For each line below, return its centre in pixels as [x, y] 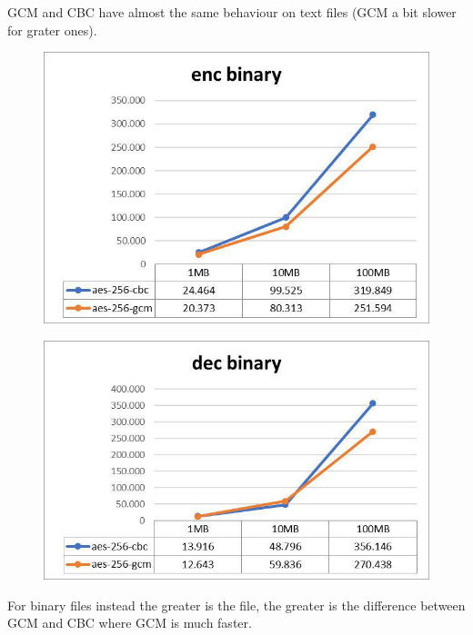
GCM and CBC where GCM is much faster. [130, 623]
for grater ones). [52, 30]
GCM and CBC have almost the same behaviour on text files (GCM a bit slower [232, 12]
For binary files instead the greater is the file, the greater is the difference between [236, 605]
